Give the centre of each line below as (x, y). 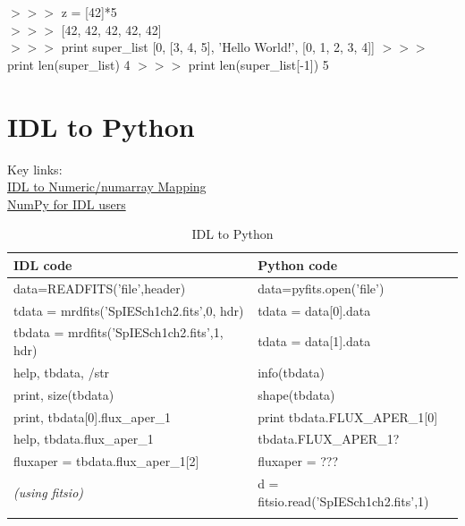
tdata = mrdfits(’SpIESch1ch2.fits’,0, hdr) (129, 310)
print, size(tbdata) (64, 394)
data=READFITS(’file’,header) (100, 288)
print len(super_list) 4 (69, 64)
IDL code (43, 264)
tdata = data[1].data (314, 341)
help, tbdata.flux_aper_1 (84, 439)
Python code (298, 264)
